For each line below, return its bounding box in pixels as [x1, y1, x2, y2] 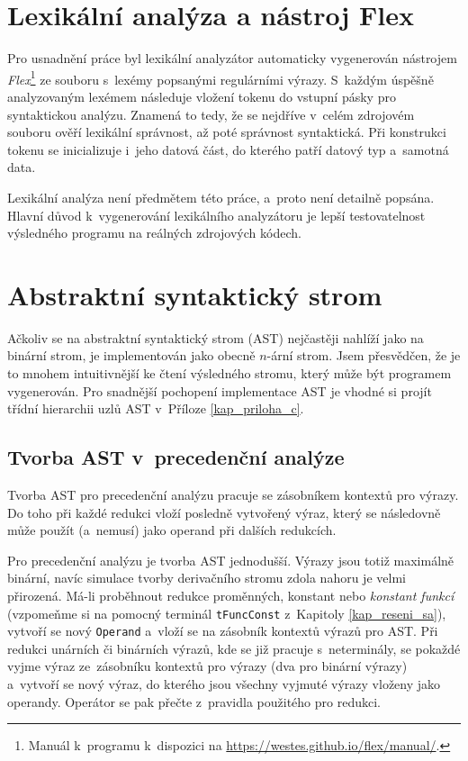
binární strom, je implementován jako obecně [7, 346, 256, 365]
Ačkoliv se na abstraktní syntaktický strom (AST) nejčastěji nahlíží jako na [7, 328, 424, 347]
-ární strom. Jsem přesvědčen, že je [266, 346, 461, 365]
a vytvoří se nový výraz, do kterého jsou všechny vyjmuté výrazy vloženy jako [7, 675, 441, 693]
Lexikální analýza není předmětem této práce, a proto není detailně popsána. [7, 187, 435, 206]
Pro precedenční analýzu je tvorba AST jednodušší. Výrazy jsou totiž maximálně [7, 550, 454, 569]
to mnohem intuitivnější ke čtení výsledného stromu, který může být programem [7, 364, 452, 383]
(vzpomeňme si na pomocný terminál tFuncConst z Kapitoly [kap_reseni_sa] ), [7, 603, 446, 622]
